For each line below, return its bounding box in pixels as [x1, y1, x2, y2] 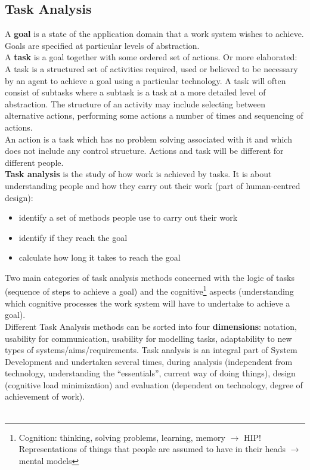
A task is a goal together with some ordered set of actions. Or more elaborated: [5, 51, 297, 63]
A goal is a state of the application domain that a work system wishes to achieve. [5, 27, 304, 40]
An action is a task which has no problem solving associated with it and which [5, 132, 292, 145]
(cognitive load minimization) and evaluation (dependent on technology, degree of [5, 378, 303, 391]
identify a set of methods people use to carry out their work [18, 211, 238, 224]
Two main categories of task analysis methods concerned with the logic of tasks [5, 271, 294, 283]
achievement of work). [5, 390, 85, 403]
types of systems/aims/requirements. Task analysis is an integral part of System [5, 344, 297, 356]
